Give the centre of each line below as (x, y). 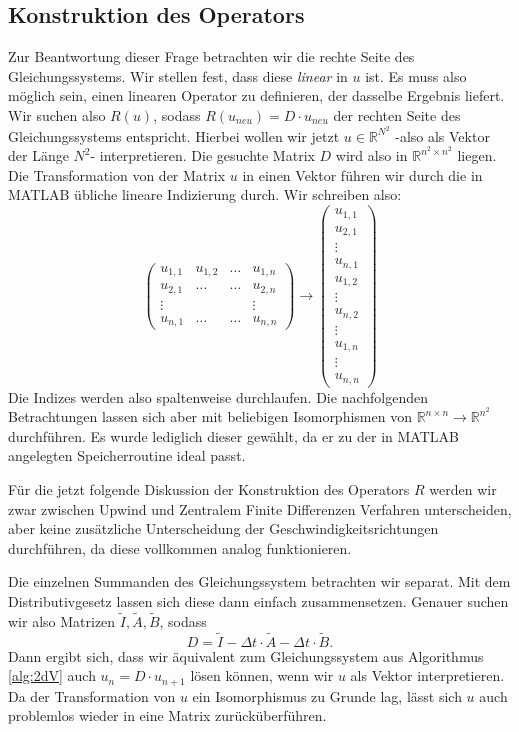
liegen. (477, 155)
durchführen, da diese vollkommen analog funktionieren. (180, 547)
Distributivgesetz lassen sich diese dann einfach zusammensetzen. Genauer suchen (258, 601)
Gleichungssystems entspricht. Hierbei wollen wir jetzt (174, 135)
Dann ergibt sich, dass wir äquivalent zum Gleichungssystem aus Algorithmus (246, 655)
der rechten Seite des (397, 114)
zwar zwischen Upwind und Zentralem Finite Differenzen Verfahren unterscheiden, (260, 508)
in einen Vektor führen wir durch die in (362, 174)
